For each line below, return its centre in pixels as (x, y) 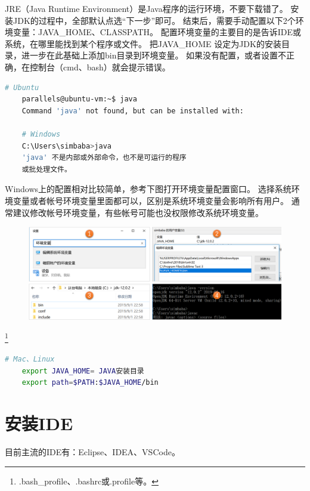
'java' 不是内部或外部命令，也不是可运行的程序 (104, 158)
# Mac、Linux (30, 359)
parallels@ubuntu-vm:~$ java (79, 99)
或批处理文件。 (46, 169)
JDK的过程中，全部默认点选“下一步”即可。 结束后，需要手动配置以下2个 (154, 20)
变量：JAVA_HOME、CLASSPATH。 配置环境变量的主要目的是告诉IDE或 (157, 32)
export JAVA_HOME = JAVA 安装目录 (83, 371)
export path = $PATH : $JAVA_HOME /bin (90, 383)
